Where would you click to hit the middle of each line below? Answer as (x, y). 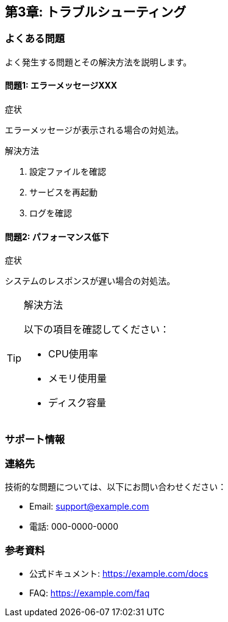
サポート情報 (35, 439)
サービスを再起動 (63, 192)
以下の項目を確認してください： (97, 330)
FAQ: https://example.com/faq (90, 593)
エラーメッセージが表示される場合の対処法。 (94, 130)
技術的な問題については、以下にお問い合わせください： (116, 487)
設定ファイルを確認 (68, 172)
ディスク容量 (77, 403)
